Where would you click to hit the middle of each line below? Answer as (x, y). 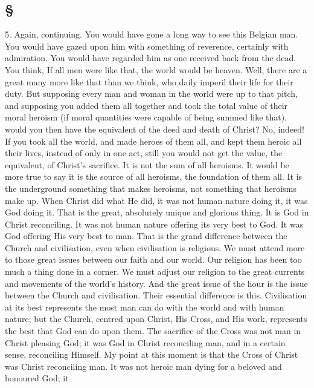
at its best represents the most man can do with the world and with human (145, 307)
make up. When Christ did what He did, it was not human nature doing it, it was (156, 200)
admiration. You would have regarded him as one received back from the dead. (151, 58)
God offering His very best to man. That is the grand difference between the (146, 236)
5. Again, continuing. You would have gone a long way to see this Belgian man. (152, 34)
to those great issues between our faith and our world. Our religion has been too (153, 259)
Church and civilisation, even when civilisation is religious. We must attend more (155, 247)
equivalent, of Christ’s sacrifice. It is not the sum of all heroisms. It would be (147, 164)
